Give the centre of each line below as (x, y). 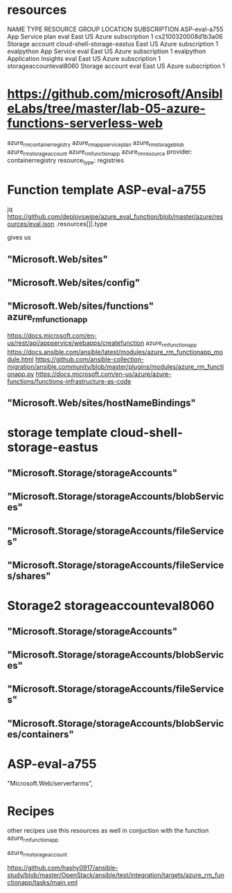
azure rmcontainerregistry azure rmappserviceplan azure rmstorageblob (96, 143)
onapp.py (21, 374)
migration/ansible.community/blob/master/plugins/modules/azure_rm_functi (116, 366)
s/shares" (29, 576)
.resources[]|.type (81, 224)
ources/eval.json (31, 224)
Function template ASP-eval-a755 (107, 190)
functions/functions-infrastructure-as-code (69, 381)
